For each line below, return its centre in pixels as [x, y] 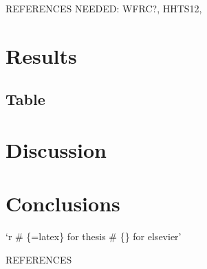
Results [41, 55]
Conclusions [63, 203]
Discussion [56, 149]
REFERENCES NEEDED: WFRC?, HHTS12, [104, 8]
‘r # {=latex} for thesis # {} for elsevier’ [94, 236]
